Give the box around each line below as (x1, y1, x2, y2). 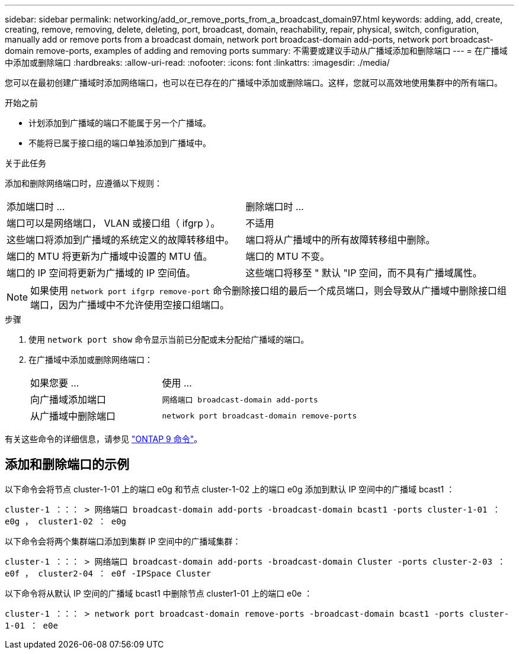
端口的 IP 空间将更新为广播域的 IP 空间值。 (7, 267, 196, 279)
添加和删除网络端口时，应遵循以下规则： (5, 178, 162, 188)
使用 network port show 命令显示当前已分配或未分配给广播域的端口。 (28, 334, 309, 344)
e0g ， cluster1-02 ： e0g (5, 516, 127, 526)
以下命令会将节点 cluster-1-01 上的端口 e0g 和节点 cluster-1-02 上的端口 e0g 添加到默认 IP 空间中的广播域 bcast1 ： (5, 484, 455, 494)
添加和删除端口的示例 (5, 457, 129, 472)
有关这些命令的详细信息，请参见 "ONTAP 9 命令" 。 (5, 434, 203, 444)
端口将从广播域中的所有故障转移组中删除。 (245, 234, 435, 246)
